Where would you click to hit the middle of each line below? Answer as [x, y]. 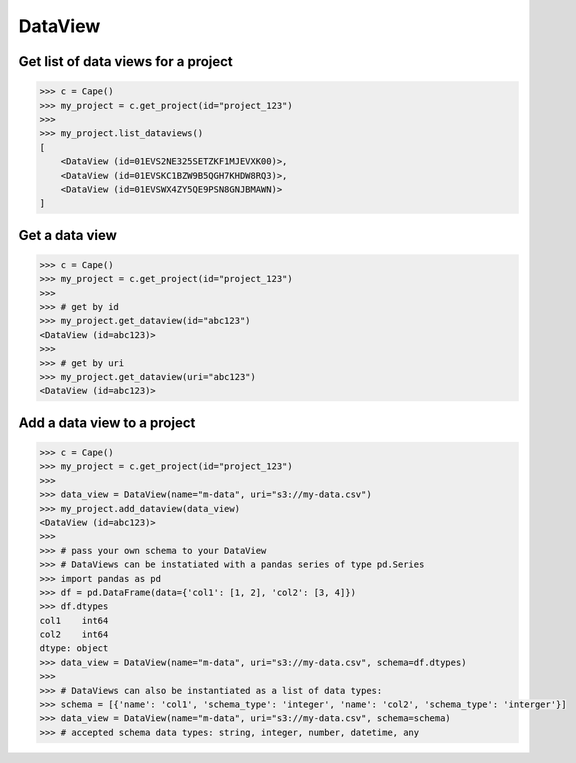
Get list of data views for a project [126, 61]
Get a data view [67, 235]
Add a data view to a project [107, 422]
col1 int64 [74, 620]
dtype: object [74, 648]
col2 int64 [74, 634]
